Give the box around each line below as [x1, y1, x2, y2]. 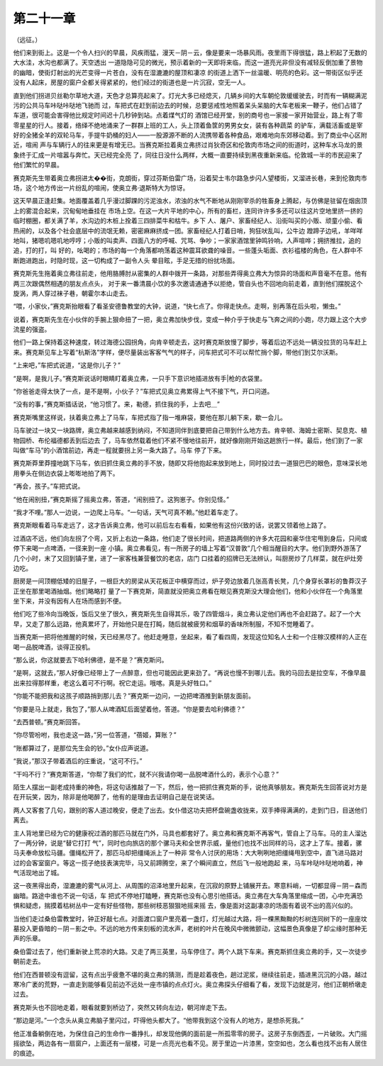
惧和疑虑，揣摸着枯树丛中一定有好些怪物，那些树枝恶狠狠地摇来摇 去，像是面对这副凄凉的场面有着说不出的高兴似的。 [13, 901, 357, 910]
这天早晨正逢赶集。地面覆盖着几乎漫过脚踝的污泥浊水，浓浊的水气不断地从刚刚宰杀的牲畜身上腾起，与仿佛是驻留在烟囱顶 [13, 196, 367, 205]
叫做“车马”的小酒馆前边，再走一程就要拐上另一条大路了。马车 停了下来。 [13, 446, 226, 454]
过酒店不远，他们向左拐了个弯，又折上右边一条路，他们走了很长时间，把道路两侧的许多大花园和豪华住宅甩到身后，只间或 [13, 534, 367, 543]
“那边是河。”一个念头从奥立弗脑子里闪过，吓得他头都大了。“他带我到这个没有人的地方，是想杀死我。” [13, 1016, 304, 1025]
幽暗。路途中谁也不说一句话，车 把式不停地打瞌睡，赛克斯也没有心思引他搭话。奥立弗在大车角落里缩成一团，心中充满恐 [13, 891, 363, 900]
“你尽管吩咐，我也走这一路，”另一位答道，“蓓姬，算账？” [13, 731, 177, 739]
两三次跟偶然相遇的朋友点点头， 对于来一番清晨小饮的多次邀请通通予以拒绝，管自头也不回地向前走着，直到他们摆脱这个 [13, 279, 363, 287]
